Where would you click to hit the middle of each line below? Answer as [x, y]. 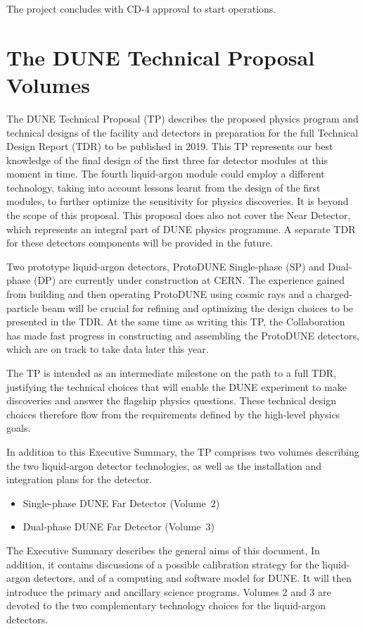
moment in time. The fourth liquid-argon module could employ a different [166, 174]
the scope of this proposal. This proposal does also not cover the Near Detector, [179, 215]
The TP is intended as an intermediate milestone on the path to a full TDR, [172, 373]
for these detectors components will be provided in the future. [140, 243]
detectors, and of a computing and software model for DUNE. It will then [192, 578]
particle [23, 307]
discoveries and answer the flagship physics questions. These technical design [172, 400]
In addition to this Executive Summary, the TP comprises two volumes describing [183, 451]
